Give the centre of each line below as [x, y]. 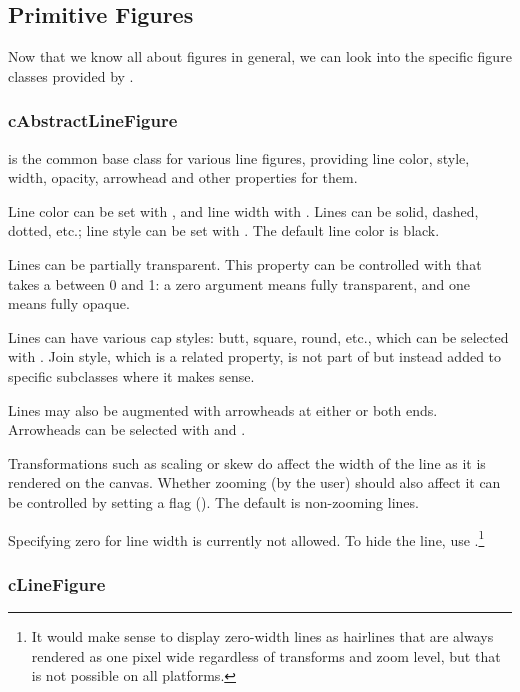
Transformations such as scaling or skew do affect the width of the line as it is [247, 462]
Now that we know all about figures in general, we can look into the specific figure [260, 56]
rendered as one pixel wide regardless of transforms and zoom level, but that [266, 655]
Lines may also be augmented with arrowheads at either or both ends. [223, 409]
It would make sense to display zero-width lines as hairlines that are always [262, 635]
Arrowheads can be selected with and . [127, 429]
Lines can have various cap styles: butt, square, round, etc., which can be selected [258, 336]
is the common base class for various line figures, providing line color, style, [239, 157]
